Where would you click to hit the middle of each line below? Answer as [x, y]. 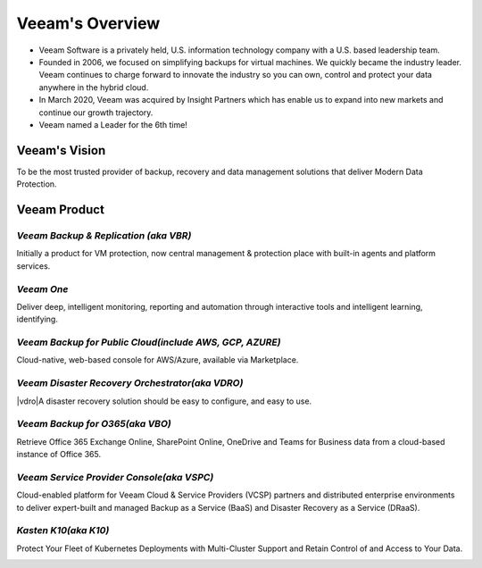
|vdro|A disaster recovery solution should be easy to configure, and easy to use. [164, 401]
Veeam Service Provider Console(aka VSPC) [115, 477]
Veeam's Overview [88, 23]
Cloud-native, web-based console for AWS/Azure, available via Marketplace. [158, 360]
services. [33, 266]
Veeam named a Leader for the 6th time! [113, 124]
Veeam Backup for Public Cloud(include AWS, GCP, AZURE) [149, 342]
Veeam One [42, 288]
